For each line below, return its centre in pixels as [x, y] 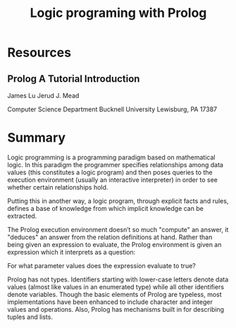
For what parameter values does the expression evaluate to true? [101, 265]
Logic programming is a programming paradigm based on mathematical [111, 157]
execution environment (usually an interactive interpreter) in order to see [113, 180]
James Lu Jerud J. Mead [43, 96]
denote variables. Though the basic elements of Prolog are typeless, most [114, 294]
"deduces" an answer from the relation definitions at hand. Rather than [110, 237]
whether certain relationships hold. [58, 187]
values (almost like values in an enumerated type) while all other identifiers [116, 286]
